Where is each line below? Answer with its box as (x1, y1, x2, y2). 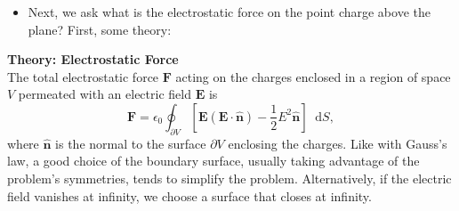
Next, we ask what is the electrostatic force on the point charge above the (28, 3, 431, 20)
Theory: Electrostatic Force (7, 50, 179, 69)
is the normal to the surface (55, 134, 206, 152)
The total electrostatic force (7, 67, 159, 85)
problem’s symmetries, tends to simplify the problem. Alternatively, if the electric (7, 168, 452, 187)
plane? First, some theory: (28, 20, 172, 38)
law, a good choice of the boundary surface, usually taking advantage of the (7, 151, 420, 170)
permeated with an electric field (18, 85, 191, 103)
